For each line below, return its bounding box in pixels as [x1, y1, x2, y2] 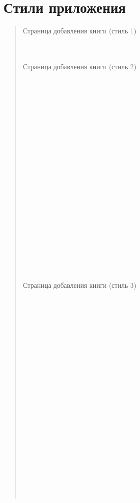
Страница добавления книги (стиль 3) [23, 279, 137, 290]
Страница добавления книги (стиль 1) [23, 26, 137, 36]
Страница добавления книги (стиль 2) [23, 61, 137, 71]
